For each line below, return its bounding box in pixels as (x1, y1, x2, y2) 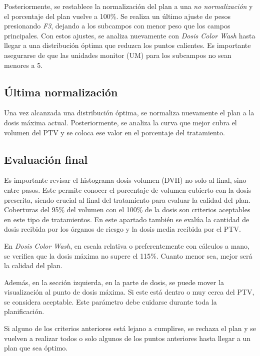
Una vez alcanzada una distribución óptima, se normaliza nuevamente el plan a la (4, 107, 254, 118)
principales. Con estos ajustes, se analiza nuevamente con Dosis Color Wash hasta (4, 30, 255, 40)
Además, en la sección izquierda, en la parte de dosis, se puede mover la (4, 277, 224, 287)
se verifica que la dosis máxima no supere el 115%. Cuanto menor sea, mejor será (4, 250, 252, 261)
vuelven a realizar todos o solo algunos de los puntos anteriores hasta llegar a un (4, 333, 251, 343)
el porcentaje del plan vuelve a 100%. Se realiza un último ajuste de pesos (4, 10, 230, 21)
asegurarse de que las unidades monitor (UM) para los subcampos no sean (4, 49, 231, 60)
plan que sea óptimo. (4, 343, 68, 353)
